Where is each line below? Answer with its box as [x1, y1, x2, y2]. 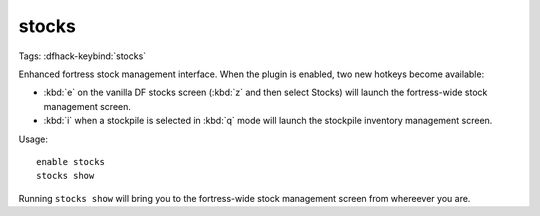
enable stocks [36, 156, 105, 167]
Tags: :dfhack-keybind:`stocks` [18, 50, 147, 62]
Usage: [18, 133, 49, 145]
